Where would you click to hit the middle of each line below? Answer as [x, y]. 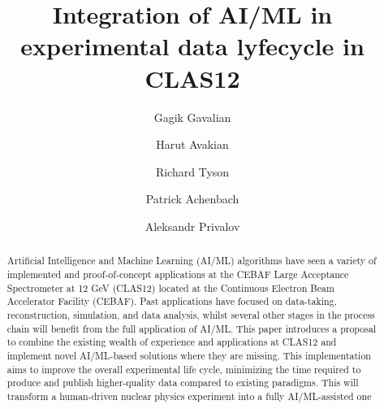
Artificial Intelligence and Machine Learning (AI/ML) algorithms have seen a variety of [192, 261]
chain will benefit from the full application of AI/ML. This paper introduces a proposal [192, 328]
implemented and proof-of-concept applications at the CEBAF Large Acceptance [178, 274]
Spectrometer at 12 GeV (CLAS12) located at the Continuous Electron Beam [170, 287]
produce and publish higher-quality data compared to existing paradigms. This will [183, 383]
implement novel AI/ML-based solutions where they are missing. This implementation [189, 355]
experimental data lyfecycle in [192, 46]
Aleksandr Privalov [192, 226]
